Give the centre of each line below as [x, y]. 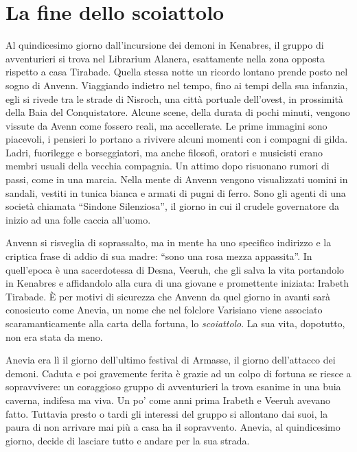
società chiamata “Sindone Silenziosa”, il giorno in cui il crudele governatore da [173, 206]
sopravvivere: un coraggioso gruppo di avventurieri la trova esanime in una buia [173, 386]
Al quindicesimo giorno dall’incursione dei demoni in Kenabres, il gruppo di [165, 45]
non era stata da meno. [54, 336]
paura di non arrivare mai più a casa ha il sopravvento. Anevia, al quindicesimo [173, 427]
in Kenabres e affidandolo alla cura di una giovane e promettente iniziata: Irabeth [177, 283]
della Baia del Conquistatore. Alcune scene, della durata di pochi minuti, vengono [178, 112]
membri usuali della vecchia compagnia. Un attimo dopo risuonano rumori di [168, 166]
